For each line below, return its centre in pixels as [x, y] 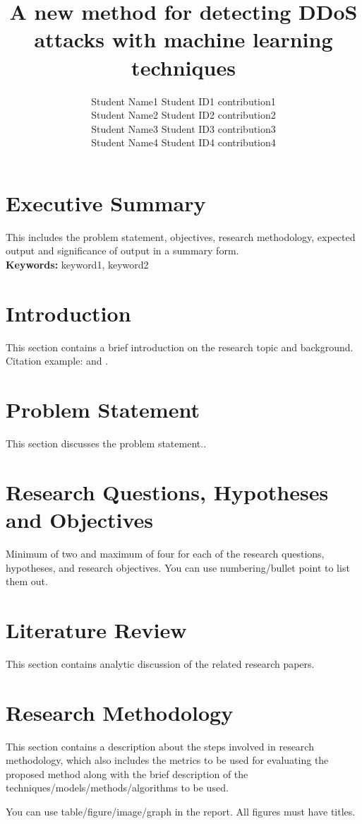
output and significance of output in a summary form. [122, 251]
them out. [27, 581]
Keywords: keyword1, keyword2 [77, 264]
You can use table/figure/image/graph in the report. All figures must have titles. [181, 811]
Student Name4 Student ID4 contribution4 [183, 142]
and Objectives [80, 519]
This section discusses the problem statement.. [106, 443]
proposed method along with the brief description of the [127, 773]
